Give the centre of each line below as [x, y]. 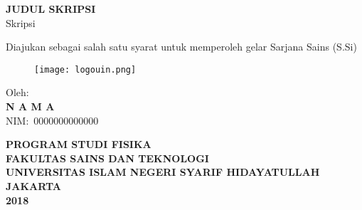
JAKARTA [34, 186]
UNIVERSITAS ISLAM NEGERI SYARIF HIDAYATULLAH [163, 172]
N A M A [30, 106]
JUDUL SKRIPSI [51, 9]
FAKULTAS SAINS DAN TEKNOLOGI [107, 158]
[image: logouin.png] [85, 69]
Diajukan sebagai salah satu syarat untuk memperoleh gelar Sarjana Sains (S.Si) [181, 47]
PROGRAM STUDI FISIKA [79, 144]
